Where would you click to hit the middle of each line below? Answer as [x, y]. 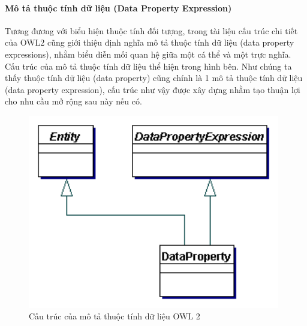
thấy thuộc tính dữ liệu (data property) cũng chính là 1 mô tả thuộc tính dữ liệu [154, 78]
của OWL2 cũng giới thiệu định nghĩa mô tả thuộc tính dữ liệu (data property [150, 42]
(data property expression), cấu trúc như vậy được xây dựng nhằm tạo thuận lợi [153, 89]
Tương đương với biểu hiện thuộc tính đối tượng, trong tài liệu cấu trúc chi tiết [151, 30]
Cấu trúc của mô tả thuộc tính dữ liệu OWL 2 [115, 316]
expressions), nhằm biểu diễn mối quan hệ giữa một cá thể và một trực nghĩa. [148, 54]
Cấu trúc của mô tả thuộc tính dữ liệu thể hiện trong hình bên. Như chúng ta [148, 66]
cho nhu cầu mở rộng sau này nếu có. [73, 101]
